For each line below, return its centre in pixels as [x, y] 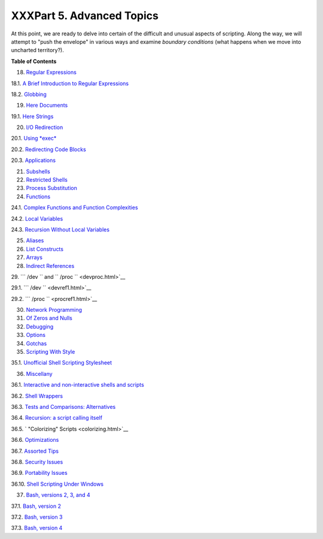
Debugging [40, 326]
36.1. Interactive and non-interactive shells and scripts [78, 385]
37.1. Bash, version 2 [36, 506]
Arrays [34, 257]
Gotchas [36, 343]
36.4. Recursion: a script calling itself [57, 418]
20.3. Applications [33, 160]
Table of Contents [34, 61]
